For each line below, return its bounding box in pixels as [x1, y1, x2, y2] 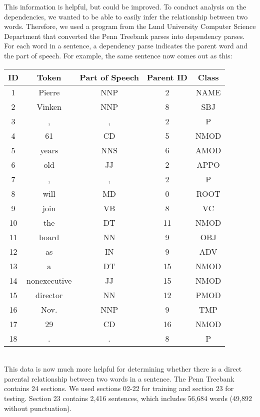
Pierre [38, 86, 60, 98]
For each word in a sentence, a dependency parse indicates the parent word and [4, 40, 248, 51]
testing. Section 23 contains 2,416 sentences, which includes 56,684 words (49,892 [4, 393, 252, 403]
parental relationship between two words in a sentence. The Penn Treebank [4, 373, 234, 384]
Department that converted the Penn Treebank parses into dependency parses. [4, 30, 245, 41]
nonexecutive [26, 274, 72, 286]
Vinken [36, 100, 61, 112]
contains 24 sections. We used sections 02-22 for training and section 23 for [4, 383, 234, 394]
